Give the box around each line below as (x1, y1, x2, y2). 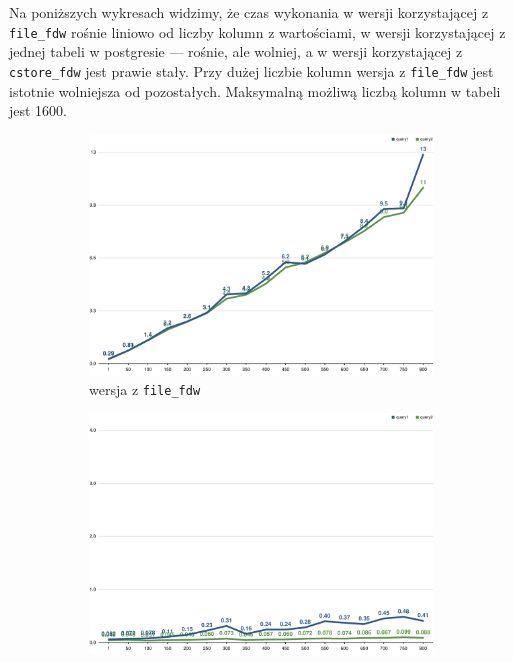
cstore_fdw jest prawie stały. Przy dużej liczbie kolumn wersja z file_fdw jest (9, 60, 494, 81)
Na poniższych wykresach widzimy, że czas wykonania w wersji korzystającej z (9, 2, 489, 22)
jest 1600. (9, 100, 68, 121)
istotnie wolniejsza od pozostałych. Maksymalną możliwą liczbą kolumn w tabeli (9, 80, 501, 101)
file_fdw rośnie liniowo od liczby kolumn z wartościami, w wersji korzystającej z (9, 21, 506, 42)
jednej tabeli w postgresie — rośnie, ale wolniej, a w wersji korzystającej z (9, 41, 463, 62)
